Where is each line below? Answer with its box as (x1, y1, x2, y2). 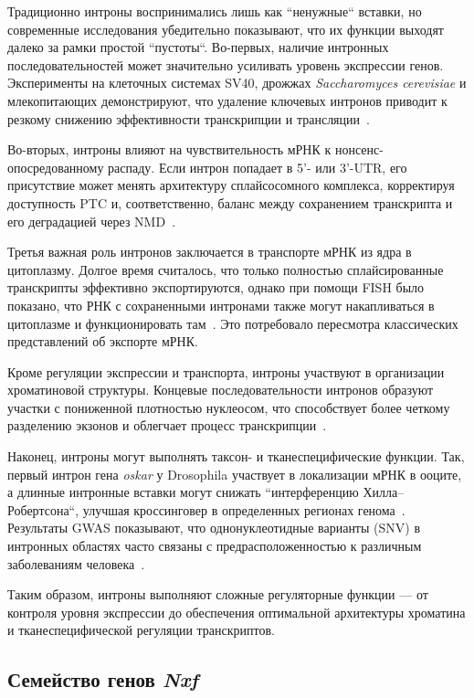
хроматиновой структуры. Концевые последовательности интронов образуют (7, 380, 434, 399)
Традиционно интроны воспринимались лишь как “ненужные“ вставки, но (7, 2, 422, 20)
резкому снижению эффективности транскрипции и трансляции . (7, 109, 370, 128)
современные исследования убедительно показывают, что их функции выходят (7, 19, 444, 38)
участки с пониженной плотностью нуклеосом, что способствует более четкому (7, 397, 450, 417)
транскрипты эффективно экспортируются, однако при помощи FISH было (7, 278, 425, 297)
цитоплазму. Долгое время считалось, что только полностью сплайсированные (7, 259, 444, 279)
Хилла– (363, 482, 405, 502)
